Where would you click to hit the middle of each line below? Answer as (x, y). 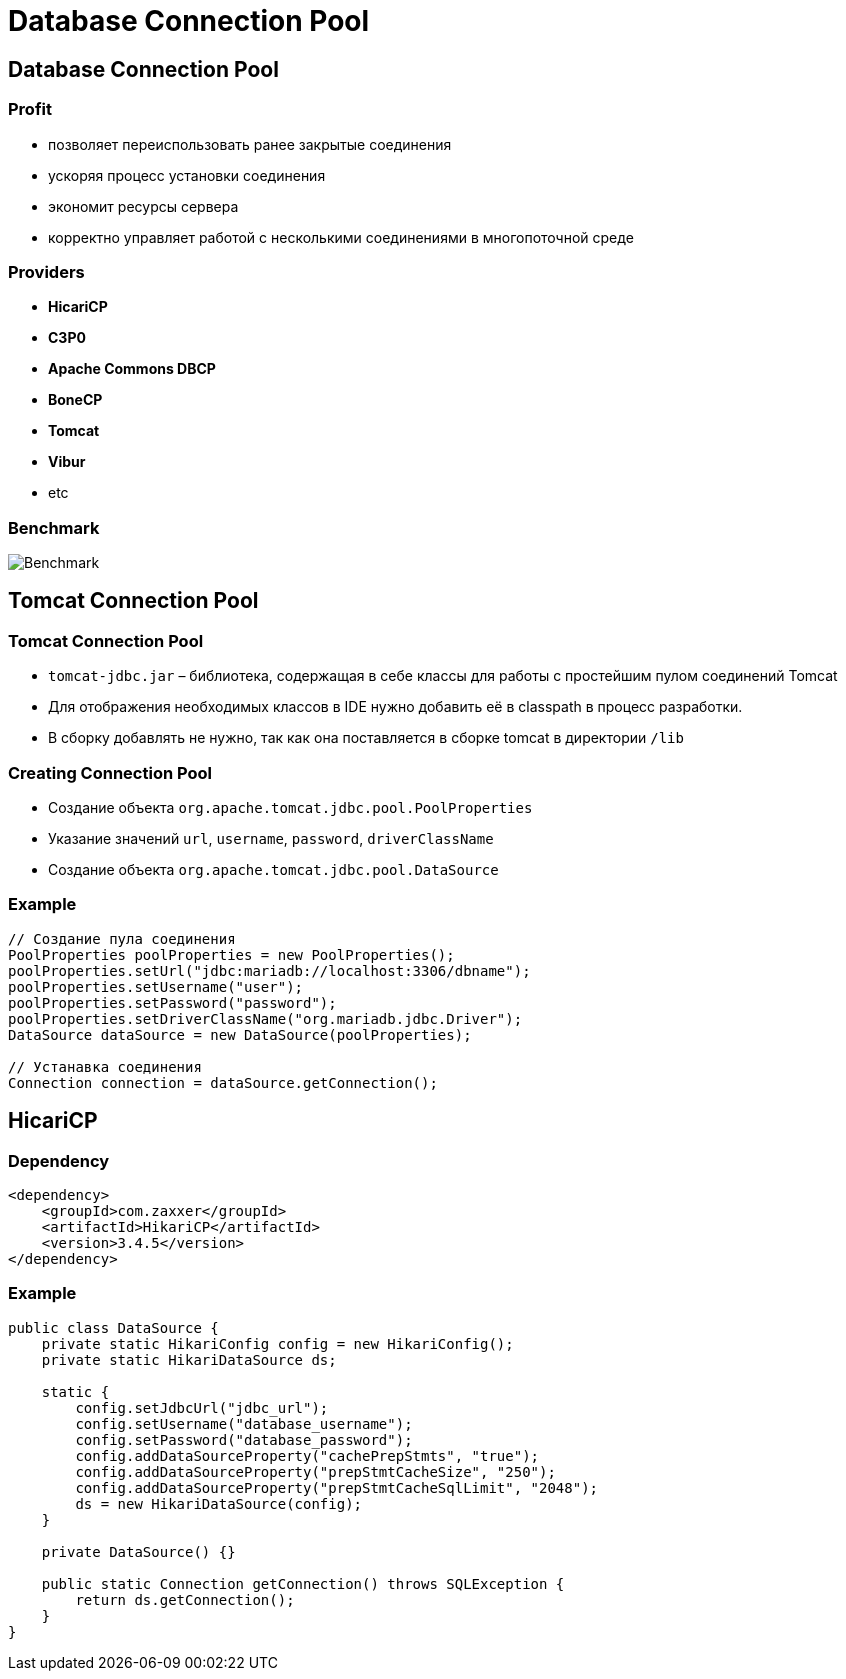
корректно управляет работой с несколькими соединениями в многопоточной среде (341, 237)
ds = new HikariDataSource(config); (219, 1503)
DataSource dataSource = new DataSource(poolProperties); (240, 1034)
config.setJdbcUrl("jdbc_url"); (202, 1407)
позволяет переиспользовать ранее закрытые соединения (250, 144)
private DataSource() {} (138, 1551)
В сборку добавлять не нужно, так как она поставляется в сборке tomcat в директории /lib (366, 738)
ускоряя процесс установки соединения (187, 175)
